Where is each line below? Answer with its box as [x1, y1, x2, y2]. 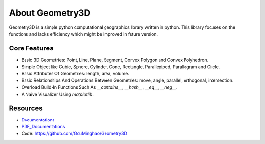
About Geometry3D [9, 7, 91, 18]
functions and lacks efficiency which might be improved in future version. [9, 31, 158, 37]
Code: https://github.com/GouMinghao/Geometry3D [21, 130, 127, 137]
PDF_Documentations [21, 124, 65, 130]
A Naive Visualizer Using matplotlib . [21, 91, 94, 97]
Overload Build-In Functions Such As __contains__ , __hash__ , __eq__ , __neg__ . [21, 84, 178, 90]
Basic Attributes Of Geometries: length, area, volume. [21, 71, 130, 76]
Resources [9, 104, 43, 112]
